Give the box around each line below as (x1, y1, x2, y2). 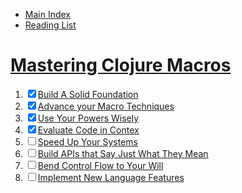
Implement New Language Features (37, 171, 185, 183)
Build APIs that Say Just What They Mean (37, 147, 209, 159)
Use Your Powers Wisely (37, 112, 140, 124)
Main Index (24, 9, 71, 20)
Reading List (24, 19, 77, 31)
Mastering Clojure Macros (10, 54, 232, 77)
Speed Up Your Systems (37, 135, 138, 148)
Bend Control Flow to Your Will (37, 159, 164, 171)
